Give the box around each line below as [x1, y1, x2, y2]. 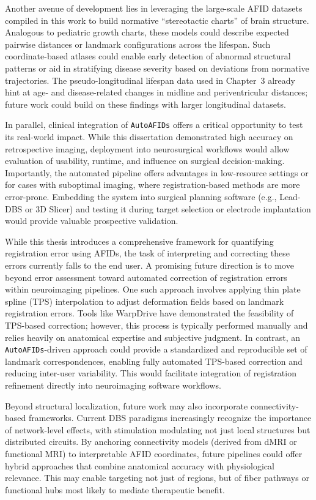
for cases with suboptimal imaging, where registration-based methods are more [5, 178, 300, 191]
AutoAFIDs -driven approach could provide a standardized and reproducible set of [5, 343, 307, 356]
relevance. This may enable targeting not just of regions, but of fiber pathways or [5, 471, 309, 484]
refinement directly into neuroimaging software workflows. [5, 378, 221, 391]
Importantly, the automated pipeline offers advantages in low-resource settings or [5, 166, 309, 179]
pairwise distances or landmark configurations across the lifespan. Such [5, 37, 271, 50]
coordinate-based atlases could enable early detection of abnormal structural [5, 50, 291, 62]
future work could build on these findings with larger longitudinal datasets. [5, 97, 286, 110]
